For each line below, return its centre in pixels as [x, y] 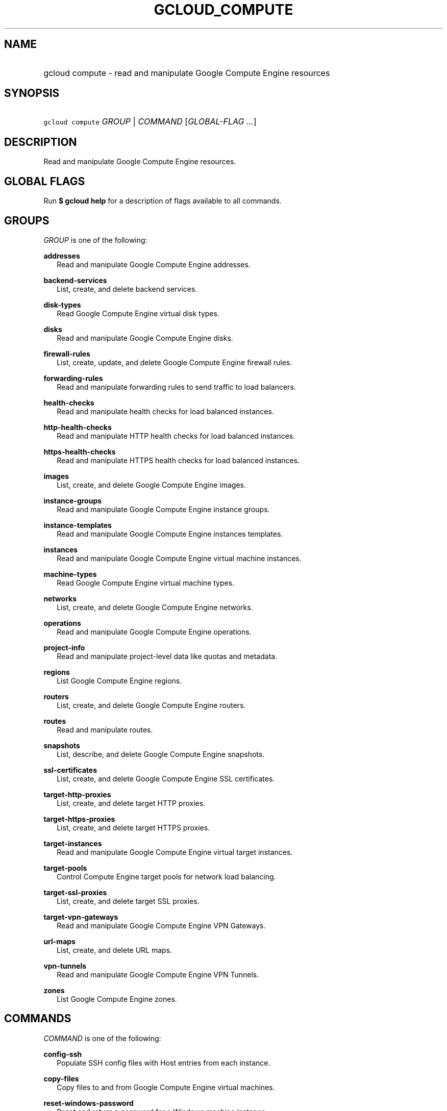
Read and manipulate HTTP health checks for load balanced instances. [176, 436]
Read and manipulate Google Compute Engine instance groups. [163, 509]
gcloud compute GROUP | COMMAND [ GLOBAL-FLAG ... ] [150, 122]
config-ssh [63, 1054]
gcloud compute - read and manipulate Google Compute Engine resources [187, 73]
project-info [64, 647]
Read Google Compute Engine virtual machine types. [146, 583]
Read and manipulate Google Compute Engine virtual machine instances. [179, 558]
